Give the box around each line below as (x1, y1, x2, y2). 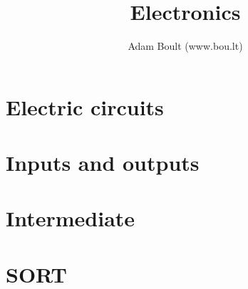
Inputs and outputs (6, 148, 200, 177)
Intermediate (6, 204, 135, 233)
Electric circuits (6, 92, 164, 121)
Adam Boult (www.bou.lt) (128, 38, 243, 53)
